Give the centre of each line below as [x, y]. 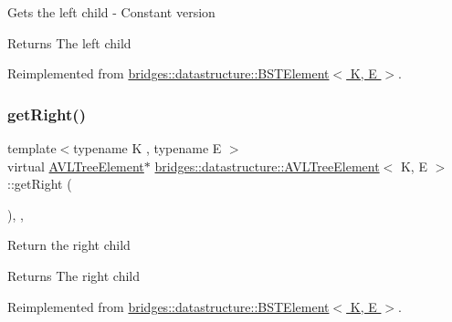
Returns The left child [69, 42]
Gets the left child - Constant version [111, 12]
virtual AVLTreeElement [76, 166]
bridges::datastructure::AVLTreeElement [267, 166]
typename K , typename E [147, 148]
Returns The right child [74, 275]
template [32, 148]
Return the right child [69, 245]
